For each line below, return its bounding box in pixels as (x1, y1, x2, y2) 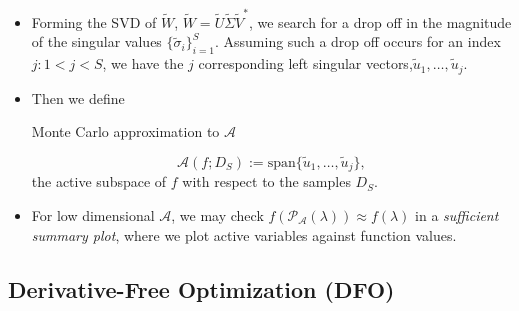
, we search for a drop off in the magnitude (248, 11, 512, 32)
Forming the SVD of (31, 11, 157, 32)
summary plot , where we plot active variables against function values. (31, 224, 457, 245)
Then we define (31, 87, 125, 108)
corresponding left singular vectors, (198, 53, 413, 74)
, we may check (171, 205, 264, 226)
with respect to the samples (182, 171, 351, 192)
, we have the (102, 53, 184, 74)
